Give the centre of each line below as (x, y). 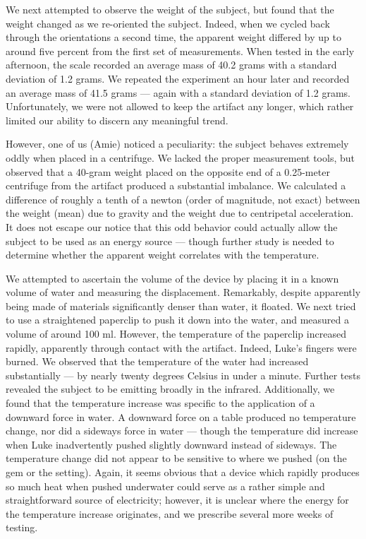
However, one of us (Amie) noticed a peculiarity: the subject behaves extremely (177, 144)
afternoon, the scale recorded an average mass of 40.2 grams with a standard (171, 65)
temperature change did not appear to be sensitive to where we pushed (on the (176, 458)
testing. (22, 527)
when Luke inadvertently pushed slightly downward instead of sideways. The (171, 444)
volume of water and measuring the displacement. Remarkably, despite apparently (183, 292)
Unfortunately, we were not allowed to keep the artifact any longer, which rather (180, 106)
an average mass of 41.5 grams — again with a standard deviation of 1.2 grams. (178, 92)
